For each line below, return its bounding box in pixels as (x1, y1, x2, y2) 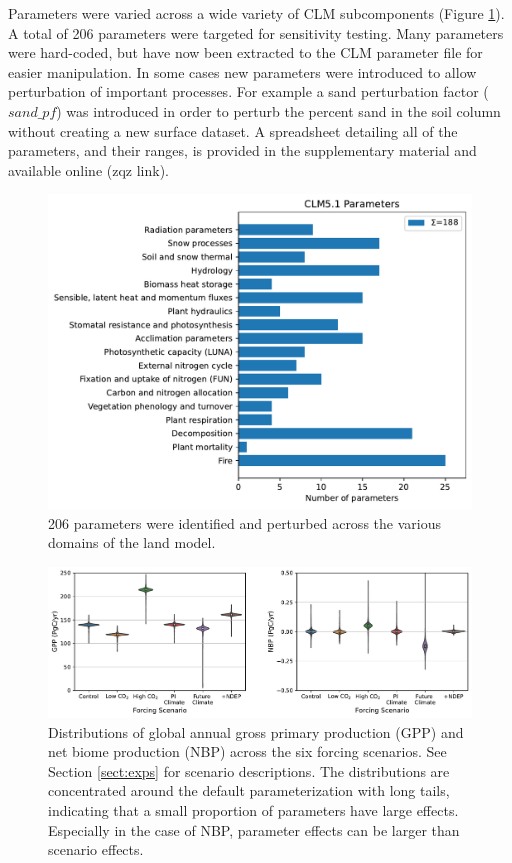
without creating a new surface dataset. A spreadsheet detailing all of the (8, 120, 458, 141)
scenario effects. (48, 839, 144, 860)
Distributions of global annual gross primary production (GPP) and (48, 721, 464, 742)
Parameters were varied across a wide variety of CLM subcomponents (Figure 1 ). (8, 3, 505, 23)
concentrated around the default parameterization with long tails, (48, 780, 450, 801)
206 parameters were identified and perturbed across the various (48, 512, 441, 533)
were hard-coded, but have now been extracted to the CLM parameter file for (8, 42, 483, 63)
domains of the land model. (48, 532, 216, 553)
